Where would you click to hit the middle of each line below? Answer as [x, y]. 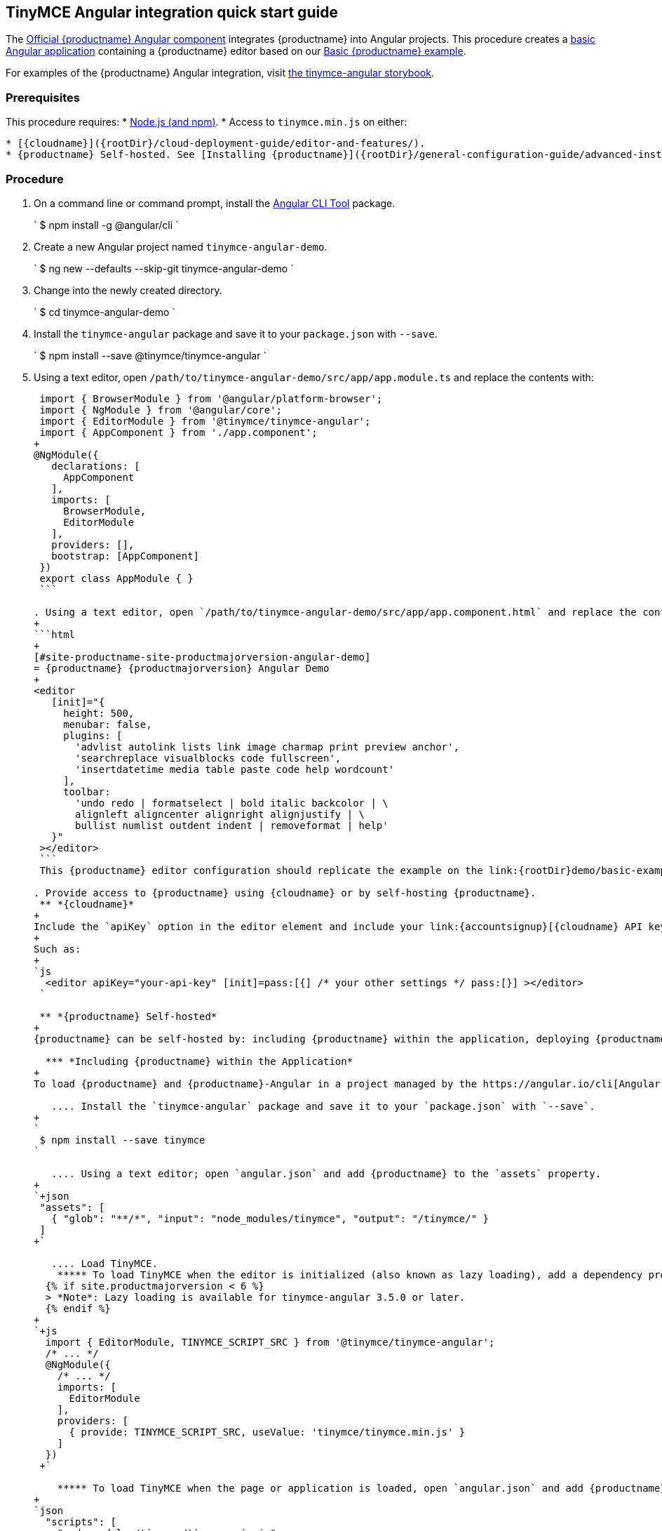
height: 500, [99, 713]
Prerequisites [43, 97]
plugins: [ [93, 735]
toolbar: [87, 791]
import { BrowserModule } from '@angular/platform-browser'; [211, 398]
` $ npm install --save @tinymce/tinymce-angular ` [150, 355]
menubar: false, [108, 724]
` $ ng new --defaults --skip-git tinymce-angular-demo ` [164, 268]
